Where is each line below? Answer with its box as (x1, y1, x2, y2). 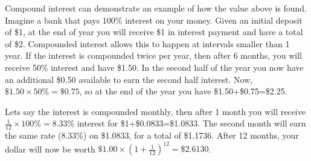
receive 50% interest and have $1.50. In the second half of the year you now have (5, 61, 304, 73)
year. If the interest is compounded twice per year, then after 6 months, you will (5, 49, 302, 62)
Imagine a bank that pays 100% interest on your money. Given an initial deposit (5, 13, 303, 26)
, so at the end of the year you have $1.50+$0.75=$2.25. (79, 85, 287, 97)
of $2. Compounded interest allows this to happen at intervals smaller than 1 (5, 37, 290, 50)
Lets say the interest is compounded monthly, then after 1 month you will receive (5, 105, 306, 117)
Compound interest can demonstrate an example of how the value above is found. (5, 2, 307, 14)
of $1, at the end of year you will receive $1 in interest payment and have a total (5, 25, 303, 38)
